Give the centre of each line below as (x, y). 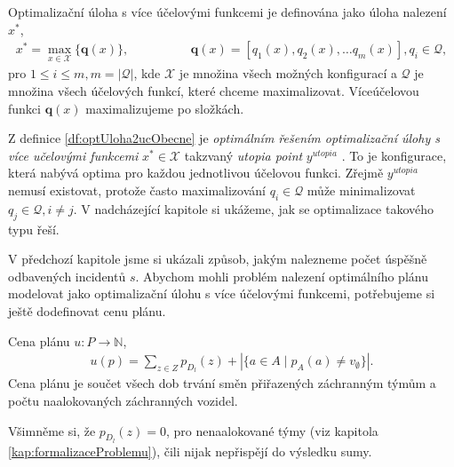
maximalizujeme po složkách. (165, 108)
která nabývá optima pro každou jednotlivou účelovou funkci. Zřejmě (196, 173)
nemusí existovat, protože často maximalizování (137, 190)
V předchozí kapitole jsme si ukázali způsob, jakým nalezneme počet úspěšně (218, 259)
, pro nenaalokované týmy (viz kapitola (272, 430)
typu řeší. (34, 229)
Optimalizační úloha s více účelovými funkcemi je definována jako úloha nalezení (227, 12)
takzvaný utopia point (243, 155)
